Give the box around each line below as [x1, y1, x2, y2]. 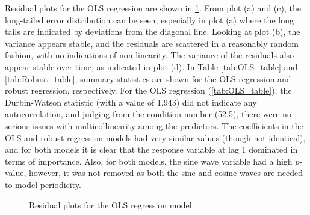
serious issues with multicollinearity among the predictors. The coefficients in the [5, 119, 303, 132]
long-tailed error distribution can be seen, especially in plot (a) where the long [5, 13, 294, 26]
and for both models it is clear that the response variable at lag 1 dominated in [5, 143, 298, 156]
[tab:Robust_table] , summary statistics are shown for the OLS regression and [5, 72, 291, 85]
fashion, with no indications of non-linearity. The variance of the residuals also [5, 49, 294, 61]
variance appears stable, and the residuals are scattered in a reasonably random [5, 37, 299, 49]
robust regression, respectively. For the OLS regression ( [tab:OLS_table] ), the [5, 84, 292, 97]
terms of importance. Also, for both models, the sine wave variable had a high [5, 154, 293, 167]
